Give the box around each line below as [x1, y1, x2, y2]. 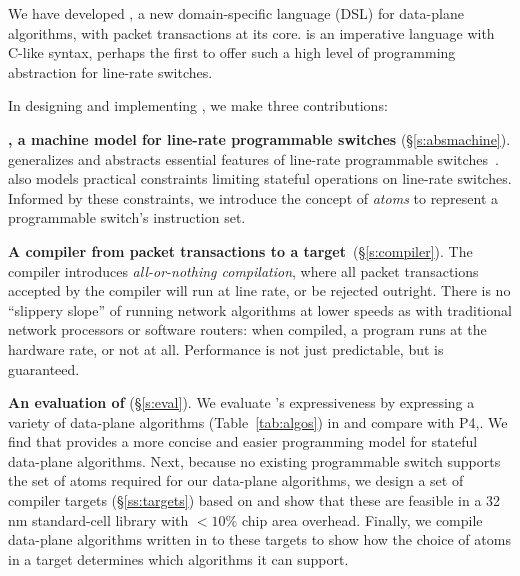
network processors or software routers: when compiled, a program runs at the [8, 319, 487, 340]
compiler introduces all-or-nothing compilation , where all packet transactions [8, 260, 479, 281]
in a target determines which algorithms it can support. [8, 548, 349, 569]
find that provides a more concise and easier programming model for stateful [8, 431, 478, 452]
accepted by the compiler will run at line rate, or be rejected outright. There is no [8, 280, 511, 301]
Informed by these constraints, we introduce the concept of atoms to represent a [8, 187, 499, 208]
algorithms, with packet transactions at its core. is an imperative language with [8, 22, 495, 43]
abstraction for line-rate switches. [8, 61, 213, 82]
